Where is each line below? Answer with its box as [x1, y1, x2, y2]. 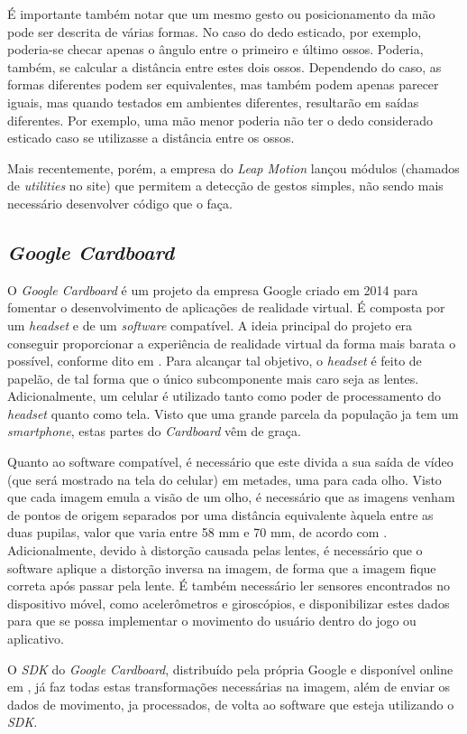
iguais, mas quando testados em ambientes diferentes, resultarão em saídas [7, 92, 419, 111]
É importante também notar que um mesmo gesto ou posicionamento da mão [7, 5, 435, 23]
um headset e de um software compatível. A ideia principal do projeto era [7, 315, 413, 334]
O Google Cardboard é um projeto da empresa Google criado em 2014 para [7, 280, 418, 299]
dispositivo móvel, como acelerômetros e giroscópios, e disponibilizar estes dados [7, 593, 450, 612]
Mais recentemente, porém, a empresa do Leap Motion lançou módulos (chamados [7, 158, 460, 177]
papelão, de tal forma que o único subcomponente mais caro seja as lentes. [7, 368, 419, 387]
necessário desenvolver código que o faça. [7, 193, 233, 212]
